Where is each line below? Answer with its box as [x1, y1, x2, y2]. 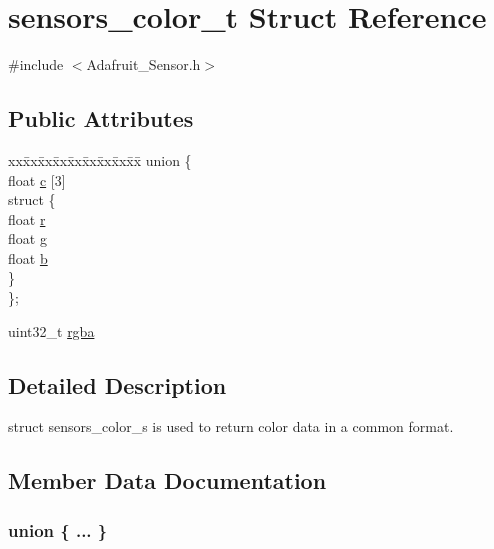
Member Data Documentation [8, 465, 327, 496]
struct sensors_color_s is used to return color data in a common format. [8, 416, 454, 437]
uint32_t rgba [8, 320, 95, 341]
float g [8, 228, 47, 249]
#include [8, 54, 64, 75]
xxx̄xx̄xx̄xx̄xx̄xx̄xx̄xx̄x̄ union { [8, 149, 192, 170]
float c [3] [8, 169, 66, 190]
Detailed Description [8, 369, 227, 400]
